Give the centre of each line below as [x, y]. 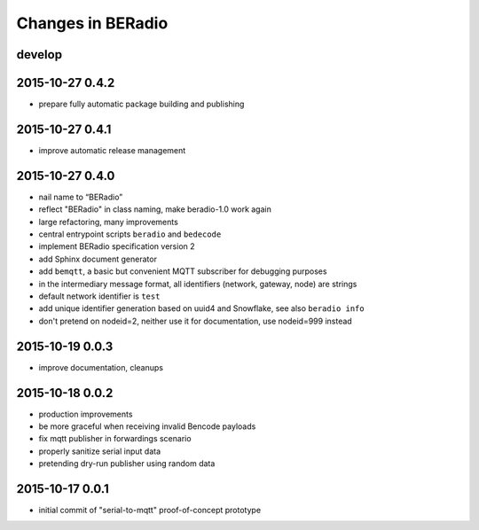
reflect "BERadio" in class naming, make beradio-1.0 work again [155, 209]
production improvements [86, 414]
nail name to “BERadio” [81, 197]
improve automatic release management [112, 150]
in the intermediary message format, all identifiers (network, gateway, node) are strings [198, 284]
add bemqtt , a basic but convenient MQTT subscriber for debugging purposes [183, 271]
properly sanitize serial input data [100, 451]
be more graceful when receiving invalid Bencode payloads [147, 426]
